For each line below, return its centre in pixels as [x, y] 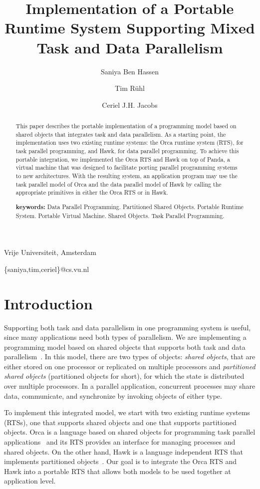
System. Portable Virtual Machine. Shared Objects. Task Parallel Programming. [120, 215]
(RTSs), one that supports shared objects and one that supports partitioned [120, 422]
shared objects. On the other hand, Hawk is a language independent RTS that [124, 451]
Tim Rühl [130, 88]
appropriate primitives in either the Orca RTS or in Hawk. [92, 192]
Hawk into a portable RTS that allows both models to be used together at [118, 471]
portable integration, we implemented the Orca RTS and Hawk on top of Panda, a [123, 159]
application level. [30, 481]
